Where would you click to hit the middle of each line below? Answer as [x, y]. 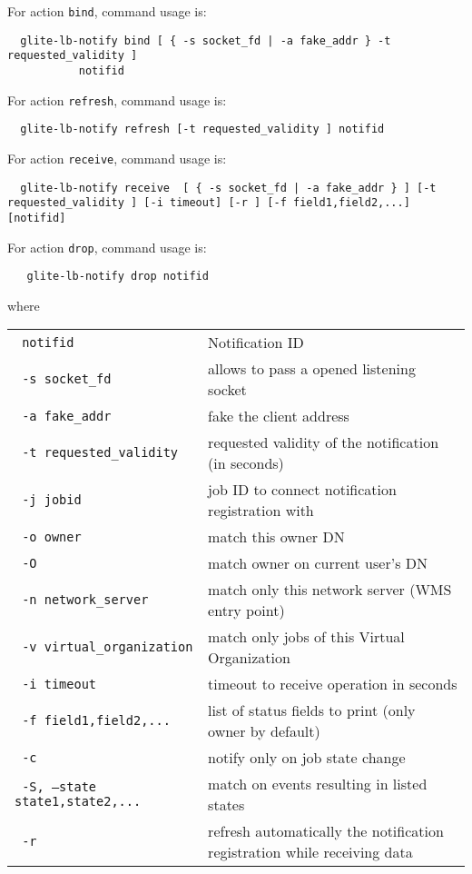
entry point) [246, 611]
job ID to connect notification [302, 490]
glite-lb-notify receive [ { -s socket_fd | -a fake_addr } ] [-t [228, 188]
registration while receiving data [310, 852]
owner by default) [264, 731]
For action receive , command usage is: [117, 158]
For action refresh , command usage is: [117, 99]
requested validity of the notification [324, 442]
